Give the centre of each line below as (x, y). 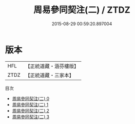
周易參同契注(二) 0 (31, 98)
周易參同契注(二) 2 (31, 110)
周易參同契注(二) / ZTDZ (82, 10)
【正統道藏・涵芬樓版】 (52, 66)
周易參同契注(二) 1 (30, 105)
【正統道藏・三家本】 (50, 75)
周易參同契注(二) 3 (31, 117)
